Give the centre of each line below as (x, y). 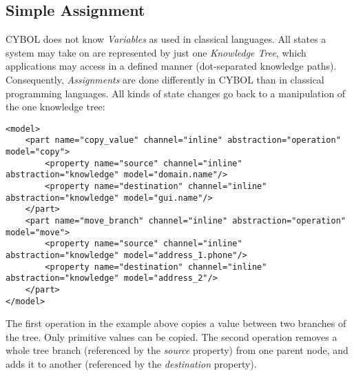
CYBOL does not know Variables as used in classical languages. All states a (166, 39)
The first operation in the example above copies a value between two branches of (176, 323)
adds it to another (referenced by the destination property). (131, 364)
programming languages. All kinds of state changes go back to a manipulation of (176, 93)
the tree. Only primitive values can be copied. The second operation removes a (171, 336)
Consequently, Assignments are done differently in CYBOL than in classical (165, 79)
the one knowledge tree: (55, 107)
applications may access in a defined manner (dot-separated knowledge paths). (171, 66)
